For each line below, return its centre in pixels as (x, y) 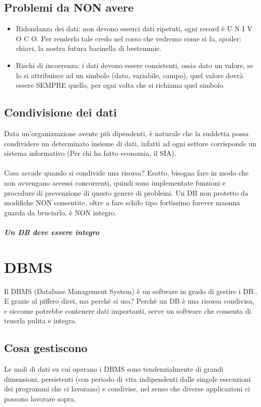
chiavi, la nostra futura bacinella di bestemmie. (89, 48)
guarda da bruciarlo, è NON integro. (60, 212)
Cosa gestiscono (46, 348)
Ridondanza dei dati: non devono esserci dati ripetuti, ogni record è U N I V (134, 28)
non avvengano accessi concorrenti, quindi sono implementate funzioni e (115, 182)
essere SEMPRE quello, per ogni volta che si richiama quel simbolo (119, 85)
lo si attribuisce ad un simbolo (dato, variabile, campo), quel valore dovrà (129, 75)
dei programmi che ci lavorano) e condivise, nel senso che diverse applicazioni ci (127, 389)
